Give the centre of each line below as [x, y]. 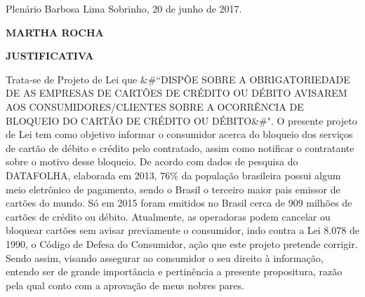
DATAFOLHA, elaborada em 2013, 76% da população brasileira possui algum [173, 175]
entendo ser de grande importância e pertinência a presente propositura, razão [174, 271]
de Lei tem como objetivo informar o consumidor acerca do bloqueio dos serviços [179, 134]
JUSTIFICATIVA [50, 56]
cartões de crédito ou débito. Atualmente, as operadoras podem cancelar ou [168, 216]
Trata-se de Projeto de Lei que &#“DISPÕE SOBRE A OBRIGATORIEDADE [178, 79]
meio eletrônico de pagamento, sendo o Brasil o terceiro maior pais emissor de [173, 189]
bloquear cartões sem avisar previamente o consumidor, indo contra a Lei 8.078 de [182, 230]
